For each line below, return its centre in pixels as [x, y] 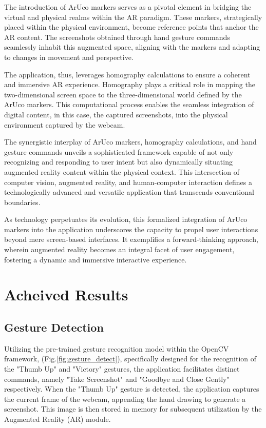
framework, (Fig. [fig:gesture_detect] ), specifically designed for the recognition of [130, 359]
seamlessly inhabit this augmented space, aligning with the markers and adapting [132, 47]
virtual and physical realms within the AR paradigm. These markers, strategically [133, 17]
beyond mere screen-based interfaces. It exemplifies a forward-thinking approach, [131, 239]
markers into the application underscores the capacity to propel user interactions [131, 229]
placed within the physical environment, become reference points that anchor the [131, 27]
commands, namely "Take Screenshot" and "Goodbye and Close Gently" [117, 379]
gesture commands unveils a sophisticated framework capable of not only [119, 151]
